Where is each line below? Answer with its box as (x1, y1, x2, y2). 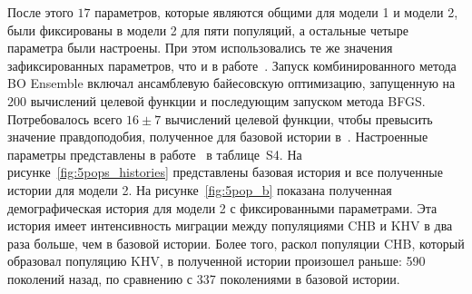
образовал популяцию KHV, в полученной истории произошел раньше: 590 (7, 251, 426, 270)
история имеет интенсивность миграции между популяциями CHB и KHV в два (7, 216, 453, 235)
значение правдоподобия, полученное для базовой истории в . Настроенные (7, 127, 428, 146)
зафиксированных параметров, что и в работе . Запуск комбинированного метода (7, 55, 457, 74)
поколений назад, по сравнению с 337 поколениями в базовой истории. (7, 269, 400, 288)
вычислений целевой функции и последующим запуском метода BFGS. (30, 91, 426, 110)
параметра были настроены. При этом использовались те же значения (7, 38, 393, 57)
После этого (7, 3, 74, 21)
